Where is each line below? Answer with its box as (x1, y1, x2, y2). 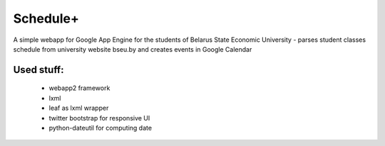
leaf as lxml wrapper (48, 103, 109, 113)
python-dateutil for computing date (48, 123, 153, 132)
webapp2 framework (48, 84, 111, 92)
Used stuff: (13, 64, 64, 76)
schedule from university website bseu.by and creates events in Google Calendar (13, 45, 252, 53)
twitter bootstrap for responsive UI (48, 113, 150, 122)
